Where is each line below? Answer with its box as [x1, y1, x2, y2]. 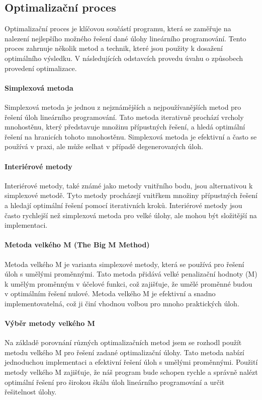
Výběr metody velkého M [5, 318, 95, 328]
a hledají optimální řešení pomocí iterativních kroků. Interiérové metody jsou [5, 199, 242, 210]
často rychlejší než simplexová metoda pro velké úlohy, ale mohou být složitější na [5, 210, 257, 220]
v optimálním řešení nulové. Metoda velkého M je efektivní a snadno [5, 288, 216, 299]
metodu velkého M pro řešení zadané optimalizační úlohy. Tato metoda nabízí [5, 347, 244, 357]
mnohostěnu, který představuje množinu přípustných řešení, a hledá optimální [5, 121, 245, 132]
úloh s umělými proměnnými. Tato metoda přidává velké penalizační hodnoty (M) [5, 269, 257, 279]
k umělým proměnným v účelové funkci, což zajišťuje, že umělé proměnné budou [5, 278, 252, 289]
